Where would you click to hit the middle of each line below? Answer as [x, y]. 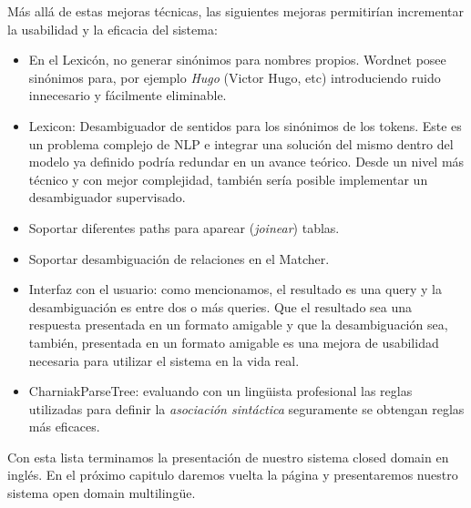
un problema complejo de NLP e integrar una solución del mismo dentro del [241, 143]
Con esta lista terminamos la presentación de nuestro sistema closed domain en [228, 457]
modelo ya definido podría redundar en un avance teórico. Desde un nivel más [246, 162]
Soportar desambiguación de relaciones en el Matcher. [179, 258]
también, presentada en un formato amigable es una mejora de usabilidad [234, 342]
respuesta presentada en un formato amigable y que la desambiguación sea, [238, 325]
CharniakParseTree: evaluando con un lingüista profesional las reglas [220, 391]
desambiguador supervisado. [107, 197]
